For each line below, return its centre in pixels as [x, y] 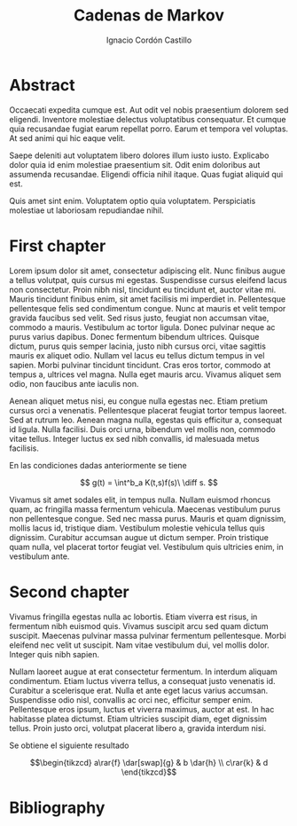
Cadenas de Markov [149, 16]
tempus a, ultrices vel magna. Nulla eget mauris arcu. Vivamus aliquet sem [145, 374]
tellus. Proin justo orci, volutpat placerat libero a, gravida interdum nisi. [138, 728]
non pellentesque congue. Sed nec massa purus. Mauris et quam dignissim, [148, 518]
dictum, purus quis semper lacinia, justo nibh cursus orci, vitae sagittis [137, 346]
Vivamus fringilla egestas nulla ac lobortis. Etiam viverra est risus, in [133, 617]
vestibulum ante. [39, 556]
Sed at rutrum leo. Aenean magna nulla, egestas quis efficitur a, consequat [146, 420]
